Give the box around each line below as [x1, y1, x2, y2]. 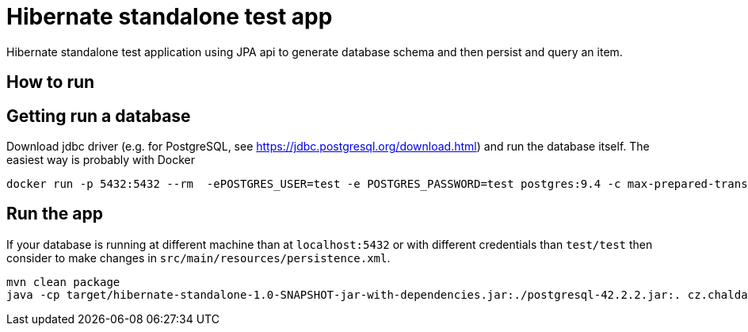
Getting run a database [6, 105, 191, 126]
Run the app [6, 204, 103, 224]
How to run [6, 72, 95, 93]
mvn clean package [6, 275, 120, 288]
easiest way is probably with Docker [6, 153, 195, 167]
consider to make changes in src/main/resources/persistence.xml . [6, 250, 391, 265]
